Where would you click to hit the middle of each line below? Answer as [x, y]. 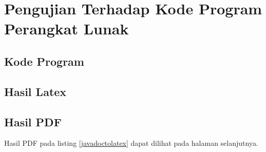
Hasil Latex [35, 91]
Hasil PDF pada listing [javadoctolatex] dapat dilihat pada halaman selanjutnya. [131, 143]
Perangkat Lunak [66, 28]
